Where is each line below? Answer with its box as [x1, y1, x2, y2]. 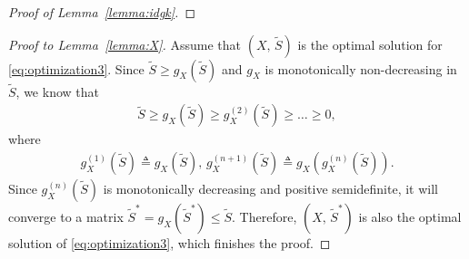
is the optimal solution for [297, 34, 443, 53]
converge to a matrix [8, 207, 124, 226]
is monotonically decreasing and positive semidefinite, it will [103, 179, 439, 198]
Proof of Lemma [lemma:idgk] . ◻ [8, 3, 196, 21]
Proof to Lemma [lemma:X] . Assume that [8, 34, 242, 53]
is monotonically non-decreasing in [264, 59, 457, 78]
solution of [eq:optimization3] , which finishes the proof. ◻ [8, 234, 331, 253]
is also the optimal [358, 207, 462, 226]
